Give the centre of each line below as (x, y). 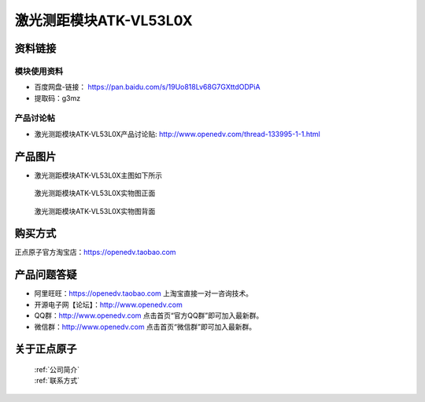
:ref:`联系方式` (57, 381)
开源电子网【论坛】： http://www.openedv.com (108, 304)
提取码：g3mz (57, 98)
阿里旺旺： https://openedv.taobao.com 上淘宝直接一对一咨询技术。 (144, 293)
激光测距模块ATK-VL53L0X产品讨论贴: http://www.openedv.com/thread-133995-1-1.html (177, 134)
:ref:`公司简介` (57, 369)
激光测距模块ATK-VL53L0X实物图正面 (95, 194)
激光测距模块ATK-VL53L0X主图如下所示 (98, 175)
